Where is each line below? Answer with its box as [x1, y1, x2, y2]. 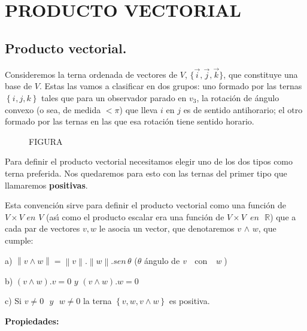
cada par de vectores [5, 222, 80, 235]
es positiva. [169, 294, 210, 307]
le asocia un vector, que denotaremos [99, 222, 235, 235]
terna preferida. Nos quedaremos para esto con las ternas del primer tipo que [5, 166, 287, 179]
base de [5, 80, 32, 92]
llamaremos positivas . [5, 178, 88, 191]
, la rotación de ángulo [196, 91, 279, 104]
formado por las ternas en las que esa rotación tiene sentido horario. [5, 115, 254, 127]
